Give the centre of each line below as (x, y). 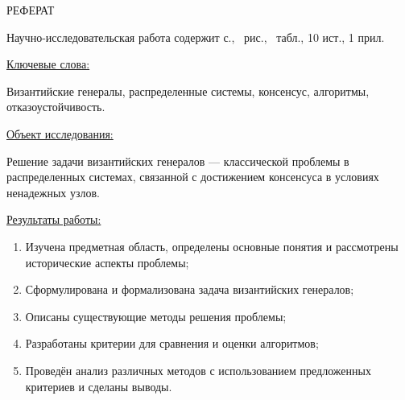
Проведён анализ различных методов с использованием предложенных (198, 370)
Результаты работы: (54, 219)
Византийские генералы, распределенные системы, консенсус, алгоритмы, (188, 91)
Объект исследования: (60, 133)
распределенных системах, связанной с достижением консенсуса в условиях (193, 177)
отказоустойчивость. (56, 107)
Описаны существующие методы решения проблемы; (156, 316)
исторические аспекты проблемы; (107, 262)
